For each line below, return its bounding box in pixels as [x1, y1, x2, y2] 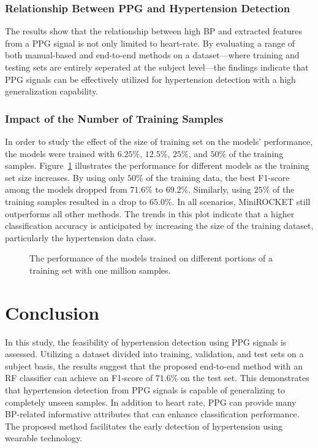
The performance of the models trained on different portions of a [29, 252, 273, 265]
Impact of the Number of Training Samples [5, 110, 224, 126]
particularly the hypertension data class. [5, 231, 156, 244]
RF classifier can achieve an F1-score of [5, 371, 153, 384]
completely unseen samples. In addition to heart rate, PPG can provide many [5, 395, 297, 408]
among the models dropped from [5, 183, 127, 196]
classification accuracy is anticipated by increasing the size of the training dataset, [5, 219, 314, 232]
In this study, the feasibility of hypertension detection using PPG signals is [5, 335, 287, 348]
